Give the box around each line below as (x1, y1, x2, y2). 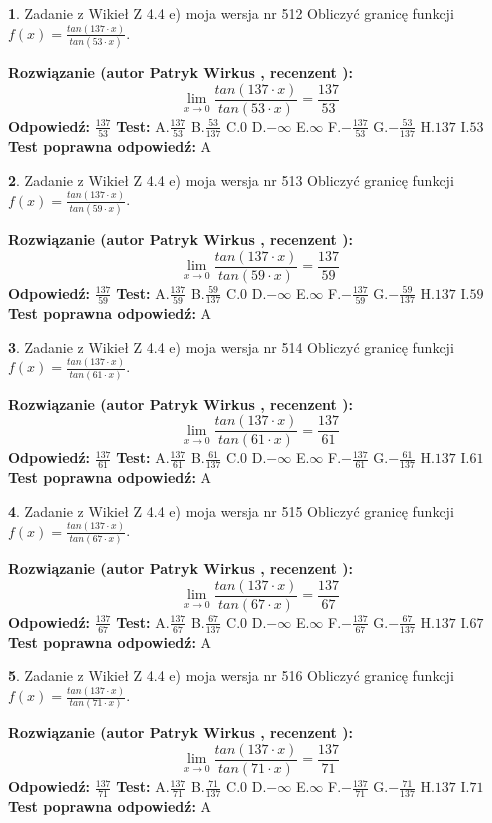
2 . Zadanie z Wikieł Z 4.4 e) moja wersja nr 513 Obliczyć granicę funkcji (8, 169, 454, 190)
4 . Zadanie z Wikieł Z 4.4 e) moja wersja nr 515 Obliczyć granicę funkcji (8, 500, 454, 521)
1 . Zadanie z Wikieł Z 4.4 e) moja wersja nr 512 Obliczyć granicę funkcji (8, 3, 454, 23)
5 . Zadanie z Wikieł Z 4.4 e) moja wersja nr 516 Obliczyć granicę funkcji (8, 665, 454, 686)
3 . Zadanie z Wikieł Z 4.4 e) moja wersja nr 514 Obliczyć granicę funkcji (8, 336, 454, 357)
